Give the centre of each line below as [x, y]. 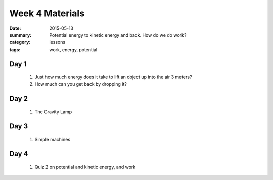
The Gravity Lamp [53, 112]
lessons [57, 42]
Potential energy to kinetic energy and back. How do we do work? [118, 35]
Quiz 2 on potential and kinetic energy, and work [85, 167]
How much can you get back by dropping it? [81, 84]
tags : [15, 49]
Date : [15, 28]
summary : [20, 35]
